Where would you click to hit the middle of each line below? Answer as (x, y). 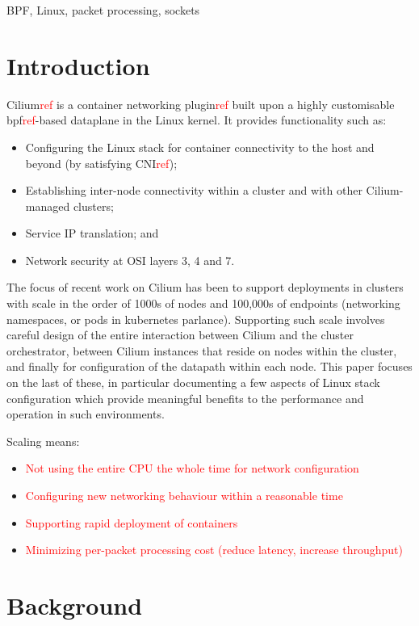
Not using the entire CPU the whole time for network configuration (192, 468)
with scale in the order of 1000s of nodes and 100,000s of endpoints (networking (203, 303)
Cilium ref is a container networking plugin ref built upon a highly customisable (201, 104)
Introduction (78, 65)
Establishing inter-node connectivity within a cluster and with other (194, 190)
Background (75, 605)
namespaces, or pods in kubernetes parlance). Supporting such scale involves (196, 319)
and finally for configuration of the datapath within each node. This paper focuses (209, 366)
